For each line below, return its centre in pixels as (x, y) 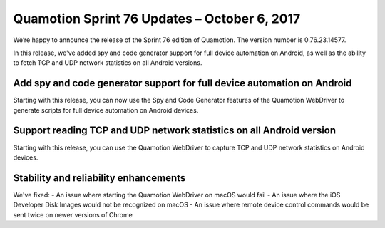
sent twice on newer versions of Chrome (73, 214)
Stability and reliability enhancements (99, 178)
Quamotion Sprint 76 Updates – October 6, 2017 (157, 19)
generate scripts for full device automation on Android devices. (106, 110)
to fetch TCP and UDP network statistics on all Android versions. (108, 63)
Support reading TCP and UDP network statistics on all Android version (175, 131)
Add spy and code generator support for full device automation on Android (183, 83)
